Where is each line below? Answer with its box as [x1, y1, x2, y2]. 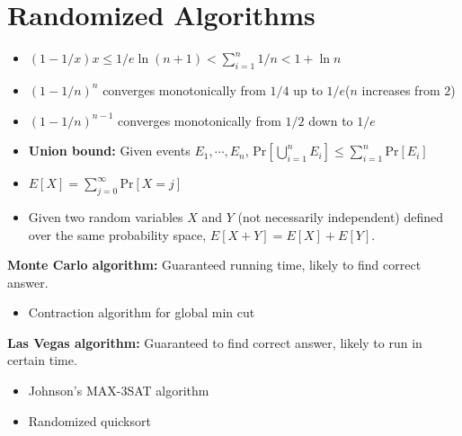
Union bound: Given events [28, 141, 191, 160]
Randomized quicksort [28, 411, 151, 430]
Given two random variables [28, 207, 183, 226]
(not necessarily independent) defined [237, 207, 444, 226]
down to [308, 111, 353, 129]
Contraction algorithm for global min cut [28, 303, 255, 322]
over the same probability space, [28, 225, 207, 244]
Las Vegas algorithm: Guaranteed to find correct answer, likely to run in [7, 333, 422, 351]
